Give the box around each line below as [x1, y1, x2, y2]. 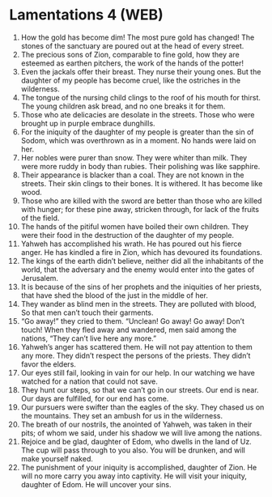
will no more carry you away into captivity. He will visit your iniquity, [20, 471, 248, 481]
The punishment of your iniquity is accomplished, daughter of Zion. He [20, 462, 257, 472]
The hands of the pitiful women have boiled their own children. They [20, 221, 249, 232]
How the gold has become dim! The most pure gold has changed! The [20, 32, 255, 42]
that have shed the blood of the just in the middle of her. [20, 290, 209, 300]
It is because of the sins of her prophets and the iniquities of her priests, [20, 282, 262, 291]
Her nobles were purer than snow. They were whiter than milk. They [20, 152, 248, 163]
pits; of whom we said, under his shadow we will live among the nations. [20, 427, 262, 438]
